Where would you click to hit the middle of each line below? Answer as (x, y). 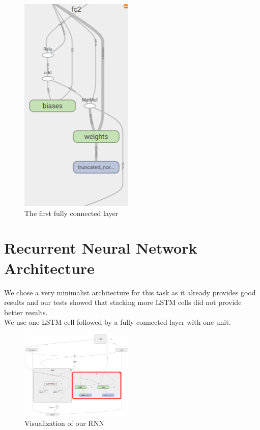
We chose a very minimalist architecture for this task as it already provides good (130, 292)
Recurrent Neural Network (101, 248)
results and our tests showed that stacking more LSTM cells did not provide (123, 302)
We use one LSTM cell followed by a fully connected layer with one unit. (118, 322)
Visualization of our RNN (64, 423)
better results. (26, 312)
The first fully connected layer (71, 213)
